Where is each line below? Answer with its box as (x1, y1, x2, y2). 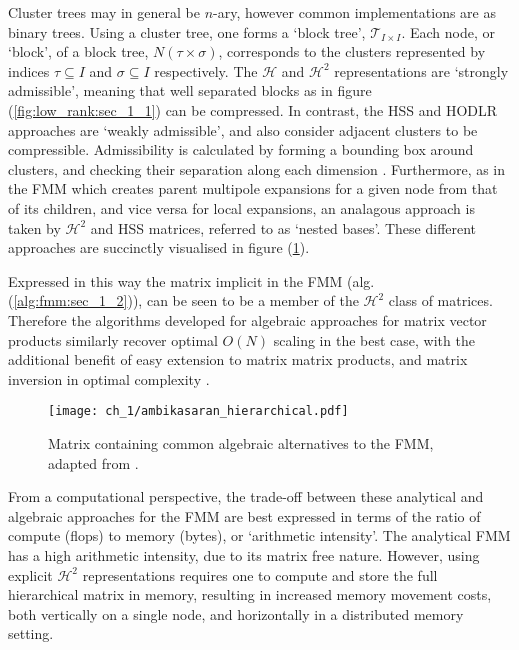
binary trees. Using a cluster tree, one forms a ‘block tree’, (8, 21, 366, 42)
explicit (8, 564, 53, 585)
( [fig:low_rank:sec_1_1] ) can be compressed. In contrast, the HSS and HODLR (8, 99, 498, 120)
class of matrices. (388, 290, 493, 311)
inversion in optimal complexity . (8, 368, 210, 389)
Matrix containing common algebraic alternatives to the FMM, (48, 432, 434, 453)
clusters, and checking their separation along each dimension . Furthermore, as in (8, 158, 506, 179)
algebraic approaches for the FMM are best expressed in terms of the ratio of (8, 505, 481, 526)
